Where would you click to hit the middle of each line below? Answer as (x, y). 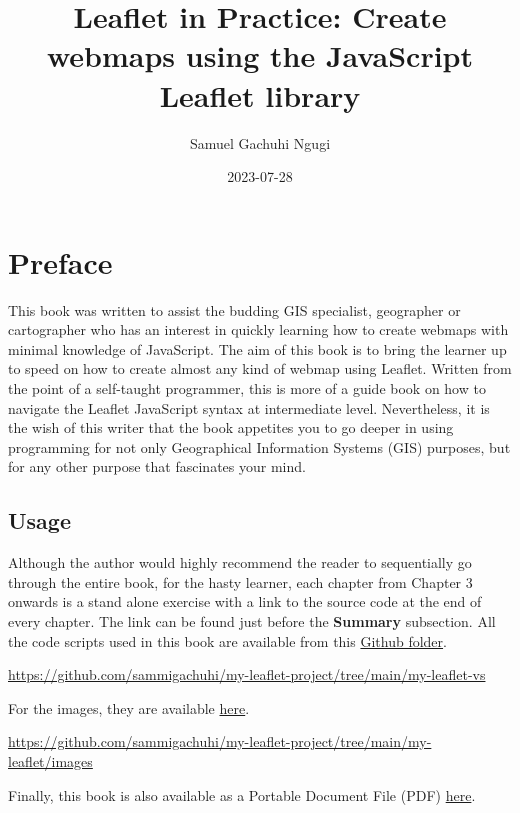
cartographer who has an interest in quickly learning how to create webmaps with (258, 329)
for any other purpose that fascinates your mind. (157, 466)
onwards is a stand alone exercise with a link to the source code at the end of (245, 601)
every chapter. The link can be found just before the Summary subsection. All (252, 620)
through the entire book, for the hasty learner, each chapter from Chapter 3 (240, 581)
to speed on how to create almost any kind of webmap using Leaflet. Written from (260, 368)
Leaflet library (260, 94)
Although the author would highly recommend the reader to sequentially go (240, 562)
